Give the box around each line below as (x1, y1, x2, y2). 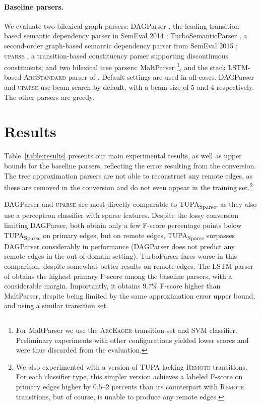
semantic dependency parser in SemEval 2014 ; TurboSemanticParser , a (23, 30, 247, 41)
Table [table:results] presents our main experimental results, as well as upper (4, 150, 242, 161)
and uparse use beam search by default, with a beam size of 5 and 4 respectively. (4, 82, 254, 92)
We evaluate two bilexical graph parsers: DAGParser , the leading (4, 20, 207, 31)
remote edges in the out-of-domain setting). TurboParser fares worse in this (4, 251, 237, 261)
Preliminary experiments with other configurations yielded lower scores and (16, 334, 249, 345)
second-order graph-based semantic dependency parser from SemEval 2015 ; (4, 40, 238, 50)
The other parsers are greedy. (4, 91, 95, 102)
